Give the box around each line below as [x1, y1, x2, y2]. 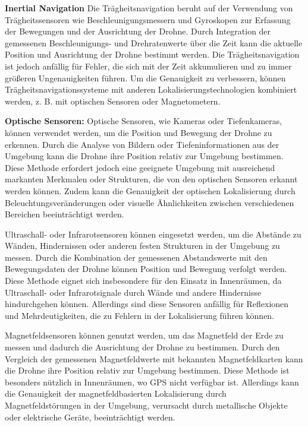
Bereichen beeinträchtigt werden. [5, 208, 124, 220]
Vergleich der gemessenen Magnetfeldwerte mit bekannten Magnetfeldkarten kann [5, 352, 303, 365]
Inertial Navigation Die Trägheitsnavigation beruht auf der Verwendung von [5, 2, 293, 14]
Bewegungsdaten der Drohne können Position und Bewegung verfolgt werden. [5, 262, 287, 275]
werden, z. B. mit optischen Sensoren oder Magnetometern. [5, 94, 221, 107]
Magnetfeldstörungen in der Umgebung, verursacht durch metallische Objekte [5, 399, 288, 411]
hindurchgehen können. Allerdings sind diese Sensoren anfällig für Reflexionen [5, 298, 289, 310]
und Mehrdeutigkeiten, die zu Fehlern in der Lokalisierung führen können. [5, 309, 275, 321]
